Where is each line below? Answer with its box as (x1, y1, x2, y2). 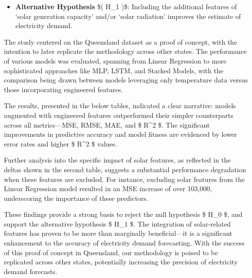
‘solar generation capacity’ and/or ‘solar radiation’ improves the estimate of (15, 11, 241, 21)
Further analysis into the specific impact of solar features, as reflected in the (4, 155, 231, 165)
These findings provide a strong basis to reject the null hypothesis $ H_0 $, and (4, 209, 243, 219)
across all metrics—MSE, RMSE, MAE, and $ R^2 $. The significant (4, 119, 210, 130)
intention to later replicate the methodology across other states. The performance (4, 46, 247, 56)
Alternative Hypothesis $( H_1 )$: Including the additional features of (15, 1, 237, 11)
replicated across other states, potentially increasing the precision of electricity (4, 257, 238, 267)
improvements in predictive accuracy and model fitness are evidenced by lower (4, 129, 237, 139)
